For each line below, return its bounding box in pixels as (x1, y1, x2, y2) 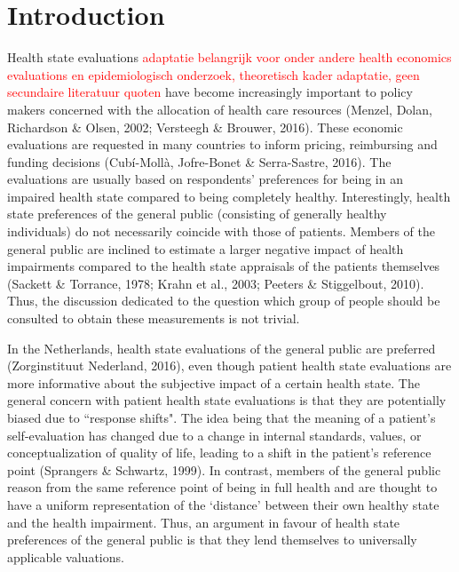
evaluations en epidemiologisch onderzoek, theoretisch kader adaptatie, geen (7, 65, 420, 83)
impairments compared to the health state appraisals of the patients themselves (7, 257, 440, 275)
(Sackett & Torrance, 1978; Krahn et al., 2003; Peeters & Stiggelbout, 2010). (7, 274, 424, 292)
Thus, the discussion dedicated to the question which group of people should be (7, 291, 440, 310)
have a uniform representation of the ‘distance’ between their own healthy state (7, 495, 439, 513)
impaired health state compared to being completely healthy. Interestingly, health (7, 187, 451, 205)
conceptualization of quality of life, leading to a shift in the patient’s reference (7, 443, 431, 462)
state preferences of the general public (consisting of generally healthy (7, 204, 387, 223)
